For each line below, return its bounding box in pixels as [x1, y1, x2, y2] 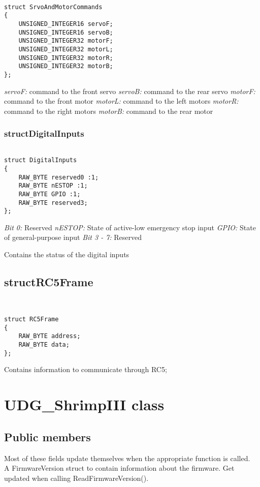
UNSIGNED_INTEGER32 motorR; [18, 54, 113, 62]
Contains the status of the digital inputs [4, 249, 129, 259]
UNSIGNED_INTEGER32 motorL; [18, 45, 113, 53]
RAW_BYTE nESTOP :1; [18, 182, 88, 190]
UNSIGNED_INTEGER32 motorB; [18, 63, 113, 70]
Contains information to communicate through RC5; [4, 364, 167, 375]
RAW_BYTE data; [18, 341, 70, 349]
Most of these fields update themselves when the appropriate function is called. [4, 452, 250, 463]
